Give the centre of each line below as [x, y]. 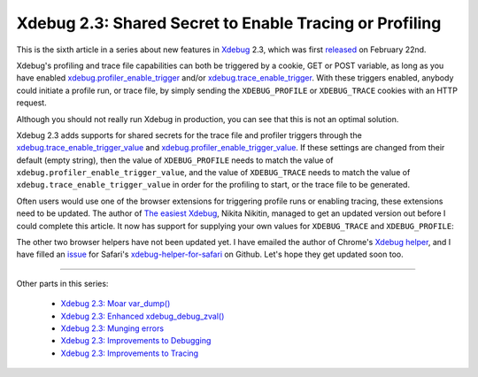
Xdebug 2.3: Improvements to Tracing [130, 353]
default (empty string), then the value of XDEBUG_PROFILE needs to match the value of [175, 160]
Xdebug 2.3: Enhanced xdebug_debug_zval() [143, 316]
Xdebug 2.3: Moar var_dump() [116, 304]
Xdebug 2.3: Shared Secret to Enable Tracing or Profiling [229, 23]
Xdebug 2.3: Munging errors [112, 328]
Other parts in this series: [62, 283]
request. [32, 103]
